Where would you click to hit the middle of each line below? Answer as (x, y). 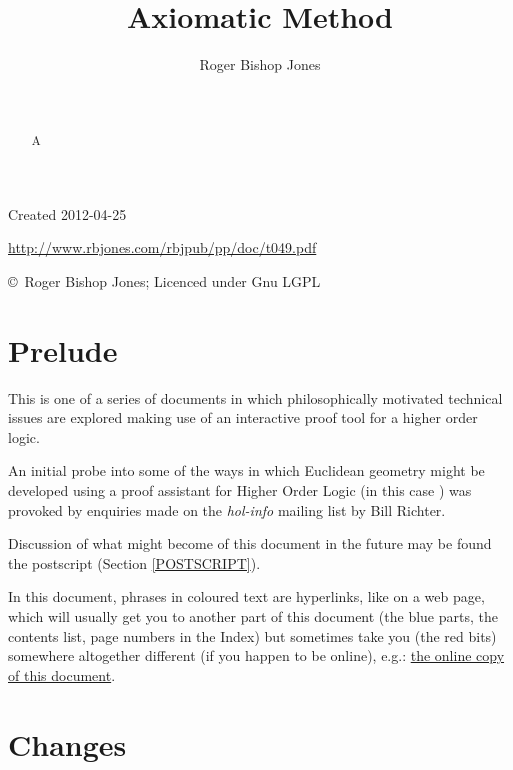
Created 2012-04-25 (67, 213)
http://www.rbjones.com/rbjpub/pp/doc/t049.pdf (162, 247)
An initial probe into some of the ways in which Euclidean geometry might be (246, 470)
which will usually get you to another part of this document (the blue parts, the (253, 616)
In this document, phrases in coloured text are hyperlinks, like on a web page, (246, 596)
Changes (67, 743)
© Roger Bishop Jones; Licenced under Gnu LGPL (164, 280)
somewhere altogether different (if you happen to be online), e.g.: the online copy (256, 655)
